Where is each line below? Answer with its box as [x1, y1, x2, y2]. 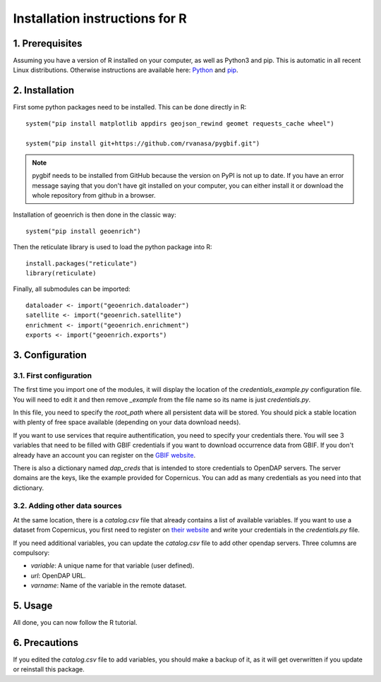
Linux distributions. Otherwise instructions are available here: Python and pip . [13, 66, 238, 74]
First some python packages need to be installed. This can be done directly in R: [13, 103, 247, 112]
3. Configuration [13, 349, 87, 361]
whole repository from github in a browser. [32, 191, 156, 200]
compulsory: [13, 548, 50, 557]
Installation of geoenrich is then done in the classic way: [13, 210, 176, 219]
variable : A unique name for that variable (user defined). [30, 561, 195, 570]
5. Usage [13, 599, 53, 611]
